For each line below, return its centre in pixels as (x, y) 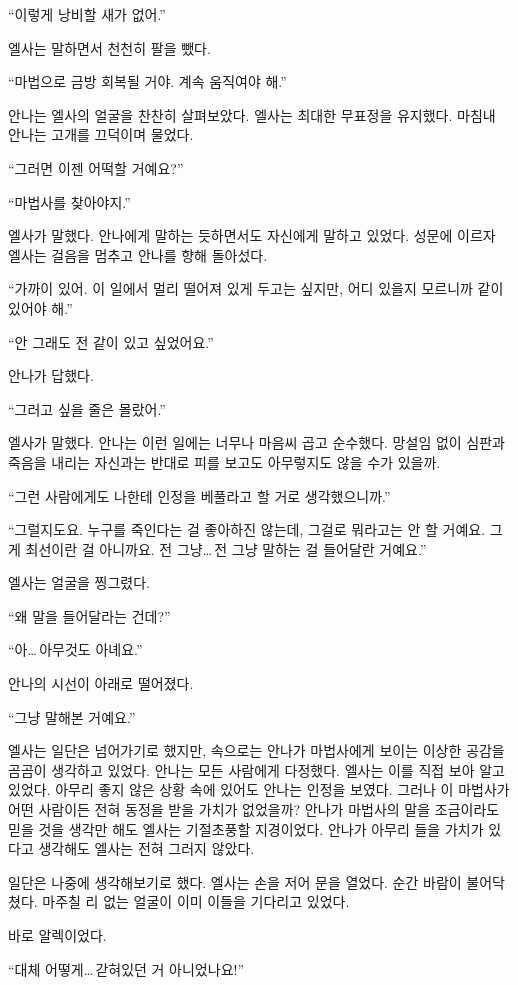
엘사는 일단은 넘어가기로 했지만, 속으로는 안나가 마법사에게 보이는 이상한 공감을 (256, 750)
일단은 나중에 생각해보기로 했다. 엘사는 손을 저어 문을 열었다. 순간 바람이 (235, 881)
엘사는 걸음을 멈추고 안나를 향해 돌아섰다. (138, 254)
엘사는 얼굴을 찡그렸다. (79, 582)
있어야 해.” (40, 307)
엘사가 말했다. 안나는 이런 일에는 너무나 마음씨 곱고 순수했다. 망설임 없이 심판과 (256, 442)
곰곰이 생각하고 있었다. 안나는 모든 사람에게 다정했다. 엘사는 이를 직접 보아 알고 (256, 769)
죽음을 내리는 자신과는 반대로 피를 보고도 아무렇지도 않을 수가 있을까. (224, 461)
